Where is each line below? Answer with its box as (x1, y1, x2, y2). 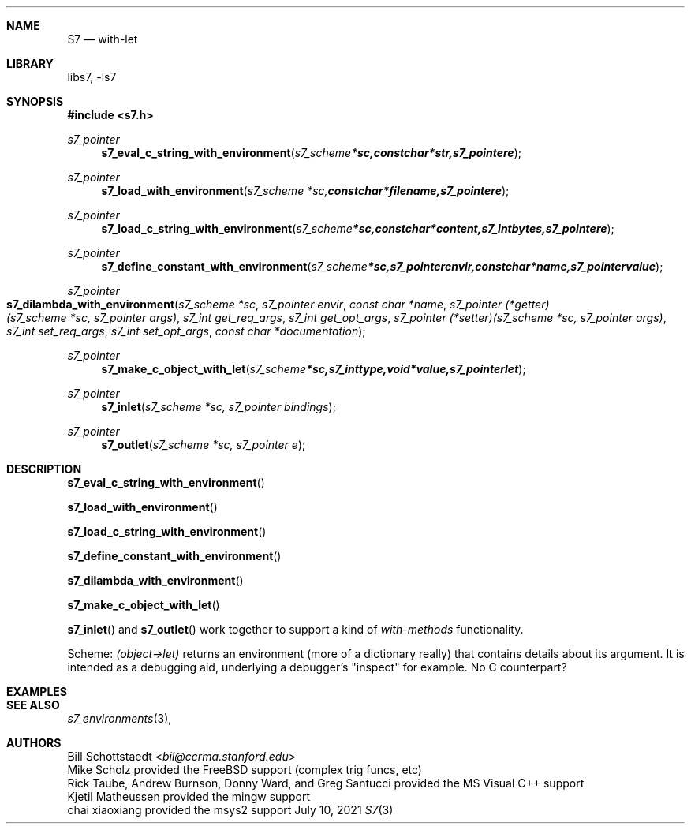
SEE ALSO (6, 698, 60, 712)
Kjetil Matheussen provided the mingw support (67, 790, 310, 803)
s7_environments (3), (67, 712, 172, 725)
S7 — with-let (67, 32, 138, 46)
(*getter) (505, 297, 550, 311)
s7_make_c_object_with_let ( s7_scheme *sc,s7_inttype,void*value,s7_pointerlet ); (101, 362, 526, 376)
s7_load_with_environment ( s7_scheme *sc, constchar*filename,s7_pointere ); (101, 184, 510, 197)
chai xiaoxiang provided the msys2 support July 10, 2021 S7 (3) (67, 803, 394, 817)
